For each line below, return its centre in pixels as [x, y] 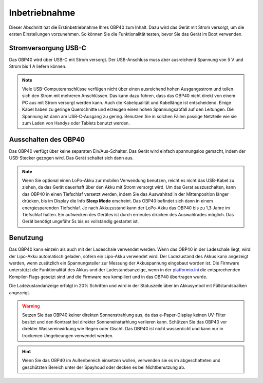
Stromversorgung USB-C [48, 48]
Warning [31, 306]
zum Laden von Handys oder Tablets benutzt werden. [76, 123]
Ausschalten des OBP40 [47, 139]
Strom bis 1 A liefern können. [38, 66]
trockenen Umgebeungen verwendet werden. [68, 335]
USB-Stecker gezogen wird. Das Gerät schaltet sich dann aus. [71, 158]
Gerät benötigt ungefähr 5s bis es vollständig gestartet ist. [80, 222]
